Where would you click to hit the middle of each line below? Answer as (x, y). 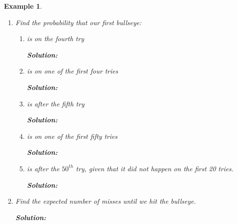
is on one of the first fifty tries (72, 136)
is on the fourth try (55, 38)
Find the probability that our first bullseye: (78, 22)
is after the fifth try (56, 103)
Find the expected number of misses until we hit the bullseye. (106, 201)
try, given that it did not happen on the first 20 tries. (155, 168)
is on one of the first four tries (72, 71)
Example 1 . (23, 6)
